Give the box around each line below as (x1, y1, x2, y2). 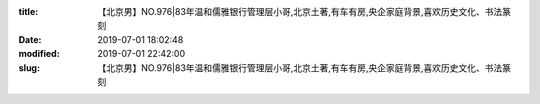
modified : (18, 48, 60, 60)
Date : (18, 33, 42, 45)
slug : (18, 61, 40, 74)
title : (18, 6, 39, 17)
